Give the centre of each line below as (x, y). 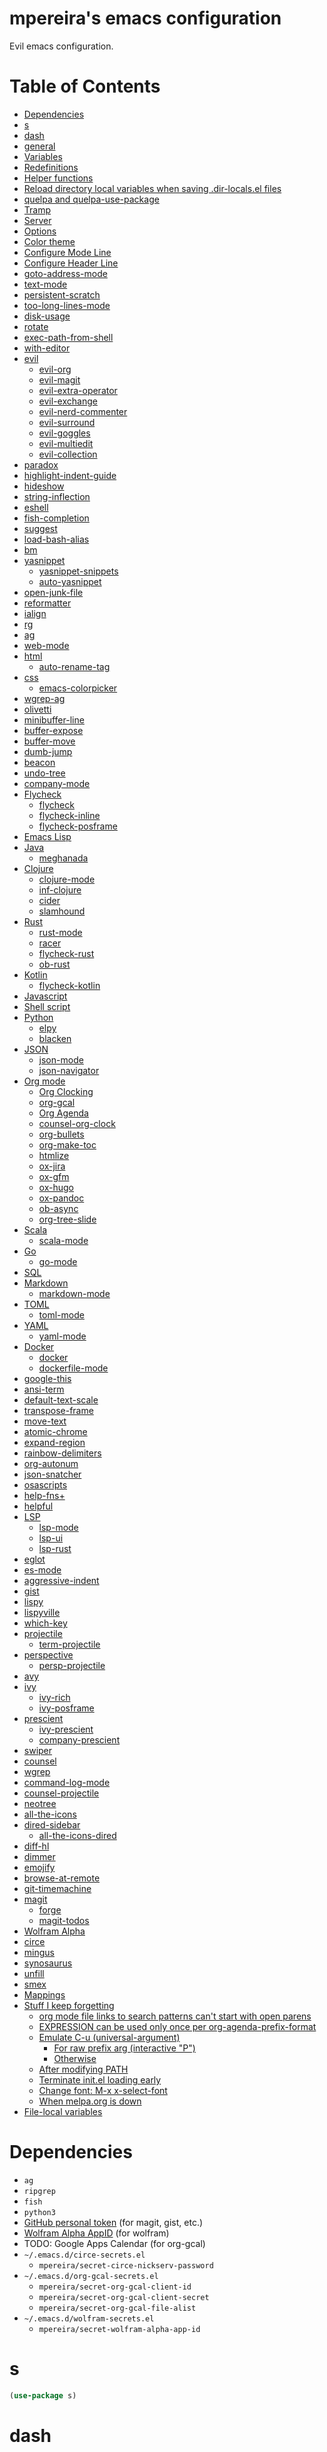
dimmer (39, 1856)
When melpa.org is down (90, 2101)
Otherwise (75, 2058)
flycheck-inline (69, 815)
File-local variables (63, 2111)
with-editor (47, 348)
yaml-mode (62, 1336)
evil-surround (67, 422)
